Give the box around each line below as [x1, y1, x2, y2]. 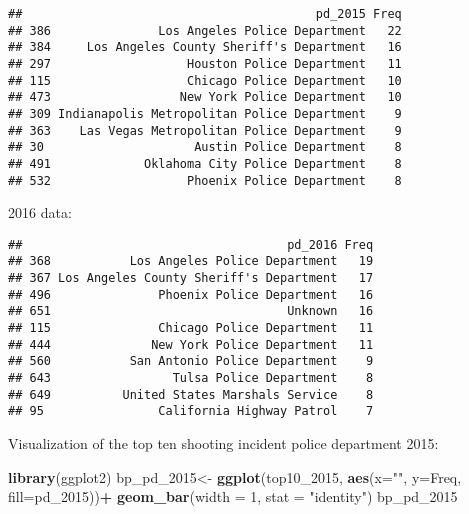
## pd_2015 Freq [8, 7, 402, 21]
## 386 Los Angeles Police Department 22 [8, 23, 402, 38]
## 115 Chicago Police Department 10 [8, 73, 402, 88]
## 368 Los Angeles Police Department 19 [8, 254, 374, 269]
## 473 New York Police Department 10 [8, 90, 402, 105]
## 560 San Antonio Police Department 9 [8, 354, 374, 369]
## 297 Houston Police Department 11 [8, 56, 402, 71]
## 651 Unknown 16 [8, 304, 374, 319]
